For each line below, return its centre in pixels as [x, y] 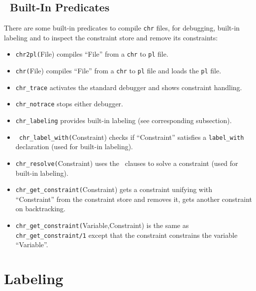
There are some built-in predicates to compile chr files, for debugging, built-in [122, 28]
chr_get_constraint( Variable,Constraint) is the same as [102, 225]
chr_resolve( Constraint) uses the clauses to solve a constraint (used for [127, 163]
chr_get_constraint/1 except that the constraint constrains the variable [127, 235]
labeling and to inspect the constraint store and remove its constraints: [111, 37]
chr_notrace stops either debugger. [69, 104]
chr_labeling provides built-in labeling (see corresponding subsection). [124, 120]
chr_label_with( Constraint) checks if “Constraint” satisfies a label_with [131, 137]
